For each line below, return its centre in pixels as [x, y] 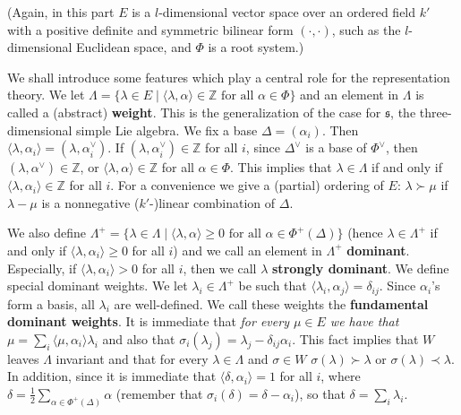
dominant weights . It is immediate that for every [148, 321]
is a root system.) [256, 47]
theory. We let [46, 95]
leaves [23, 358]
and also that [139, 338]
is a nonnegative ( [90, 202]
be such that [273, 285]
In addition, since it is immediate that [112, 376]
